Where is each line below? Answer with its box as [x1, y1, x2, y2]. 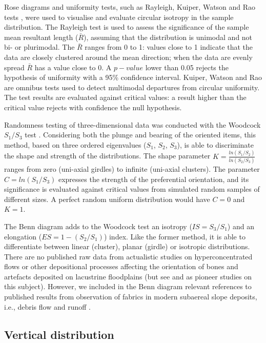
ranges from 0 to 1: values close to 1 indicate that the [85, 42, 253, 52]
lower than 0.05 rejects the [145, 62, 229, 72]
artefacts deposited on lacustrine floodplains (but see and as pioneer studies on [4, 271, 252, 281]
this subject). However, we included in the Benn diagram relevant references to [4, 281, 252, 292]
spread [4, 62, 25, 72]
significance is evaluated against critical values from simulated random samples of [4, 184, 260, 194]
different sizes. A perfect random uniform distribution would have [4, 193, 210, 204]
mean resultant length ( [4, 31, 78, 42]
